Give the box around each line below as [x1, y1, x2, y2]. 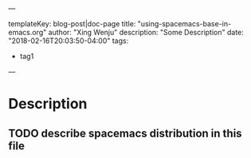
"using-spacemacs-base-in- [137, 19, 232, 28]
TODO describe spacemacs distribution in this [8, 126, 242, 140]
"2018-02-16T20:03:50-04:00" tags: [8, 36, 129, 45]
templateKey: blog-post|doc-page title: [8, 19, 136, 28]
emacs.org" [8, 28, 47, 37]
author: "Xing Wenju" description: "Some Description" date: [48, 28, 245, 37]
